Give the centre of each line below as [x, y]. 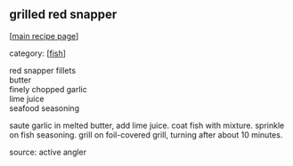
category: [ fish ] [38, 53]
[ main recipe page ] [44, 36]
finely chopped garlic [48, 89]
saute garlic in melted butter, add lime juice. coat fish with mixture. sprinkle [147, 125]
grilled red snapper [63, 15]
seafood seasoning [45, 108]
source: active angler [48, 152]
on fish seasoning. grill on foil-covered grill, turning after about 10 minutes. [146, 134]
